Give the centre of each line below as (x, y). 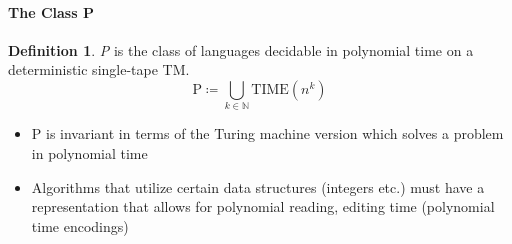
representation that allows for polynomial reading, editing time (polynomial (263, 206)
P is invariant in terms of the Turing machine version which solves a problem (267, 133)
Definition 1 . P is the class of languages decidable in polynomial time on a (241, 49)
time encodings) (80, 225)
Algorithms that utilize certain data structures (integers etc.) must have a (258, 186)
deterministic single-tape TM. (99, 69)
